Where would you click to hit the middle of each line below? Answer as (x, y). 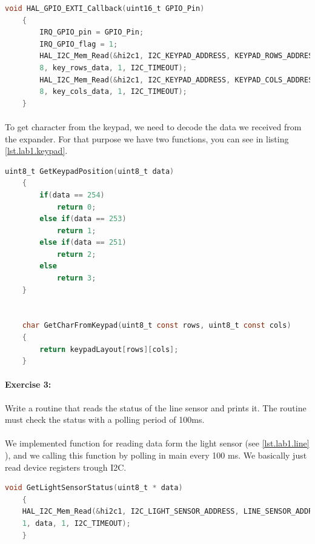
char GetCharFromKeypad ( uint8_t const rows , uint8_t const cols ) (157, 326)
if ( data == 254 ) (72, 195)
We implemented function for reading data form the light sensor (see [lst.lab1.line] (157, 443)
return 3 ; (76, 278)
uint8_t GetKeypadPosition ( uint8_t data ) (90, 171)
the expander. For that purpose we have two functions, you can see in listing (147, 138)
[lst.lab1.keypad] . (36, 151)
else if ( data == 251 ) (83, 243)
